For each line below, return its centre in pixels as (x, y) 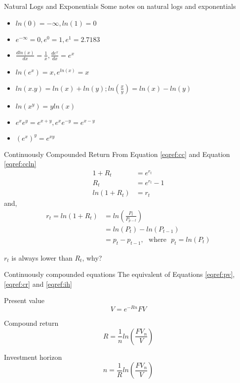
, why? (92, 257)
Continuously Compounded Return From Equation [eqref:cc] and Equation (117, 154)
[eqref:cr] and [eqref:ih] (38, 284)
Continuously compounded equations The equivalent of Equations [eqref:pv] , (120, 274)
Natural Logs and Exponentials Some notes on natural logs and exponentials (120, 6)
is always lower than (42, 257)
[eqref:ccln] (20, 164)
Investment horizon (33, 357)
